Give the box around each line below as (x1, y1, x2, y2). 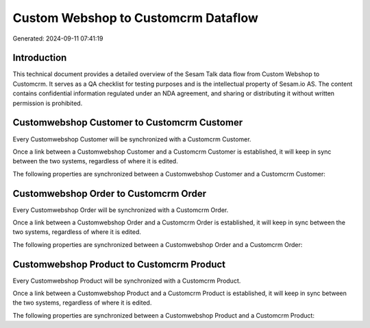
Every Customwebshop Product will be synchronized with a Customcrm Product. (12, 277, 241, 285)
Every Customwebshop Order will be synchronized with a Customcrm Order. (12, 206, 229, 214)
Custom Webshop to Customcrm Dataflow (12, 10, 258, 25)
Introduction (12, 52, 67, 64)
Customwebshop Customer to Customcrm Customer (12, 117, 243, 128)
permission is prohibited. (12, 99, 83, 107)
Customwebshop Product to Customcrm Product (12, 258, 226, 270)
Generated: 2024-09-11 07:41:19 (12, 34, 103, 43)
